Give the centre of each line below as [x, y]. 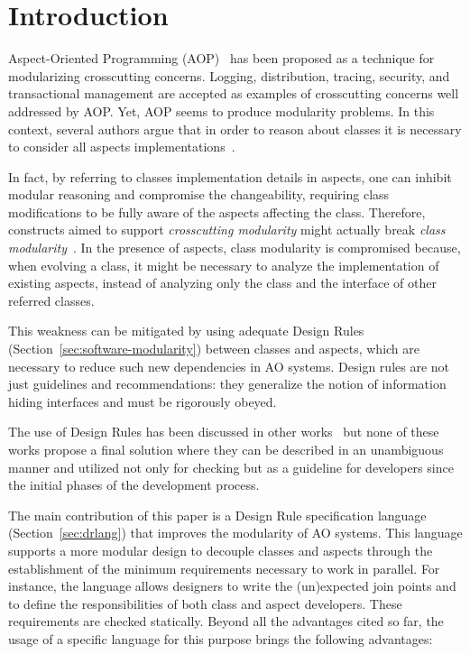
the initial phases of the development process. [134, 485]
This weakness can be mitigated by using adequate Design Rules [186, 331]
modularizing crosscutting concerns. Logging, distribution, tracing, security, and [229, 75]
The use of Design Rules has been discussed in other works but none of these [224, 432]
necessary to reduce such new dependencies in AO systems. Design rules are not [229, 366]
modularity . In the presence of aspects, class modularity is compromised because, [235, 248]
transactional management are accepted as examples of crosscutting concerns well [234, 93]
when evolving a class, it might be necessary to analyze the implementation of [224, 265]
